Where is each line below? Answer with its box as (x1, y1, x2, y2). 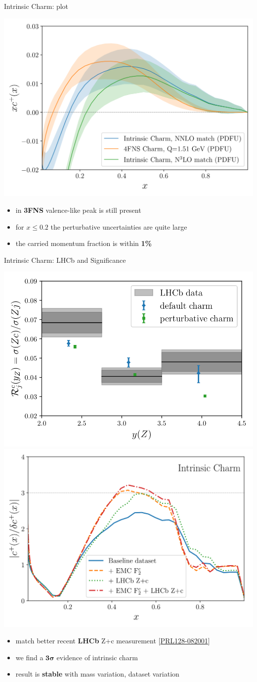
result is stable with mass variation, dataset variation (15, 669, 179, 679)
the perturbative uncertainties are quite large (50, 221, 187, 232)
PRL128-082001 (160, 635, 208, 646)
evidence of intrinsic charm (56, 652, 138, 662)
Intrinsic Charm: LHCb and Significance (4, 254, 126, 265)
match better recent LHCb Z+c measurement (15, 635, 156, 646)
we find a (15, 652, 43, 662)
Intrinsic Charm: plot (4, 1, 69, 11)
